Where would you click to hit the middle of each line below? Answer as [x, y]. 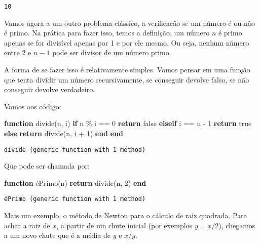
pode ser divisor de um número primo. [112, 52]
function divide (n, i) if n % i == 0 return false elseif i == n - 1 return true [128, 123]
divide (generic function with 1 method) [75, 150]
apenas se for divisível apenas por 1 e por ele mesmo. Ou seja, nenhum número [127, 42]
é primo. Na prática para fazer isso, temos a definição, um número [107, 33]
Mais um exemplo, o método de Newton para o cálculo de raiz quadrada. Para [126, 215]
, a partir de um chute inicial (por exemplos [124, 225]
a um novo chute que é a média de [57, 235]
